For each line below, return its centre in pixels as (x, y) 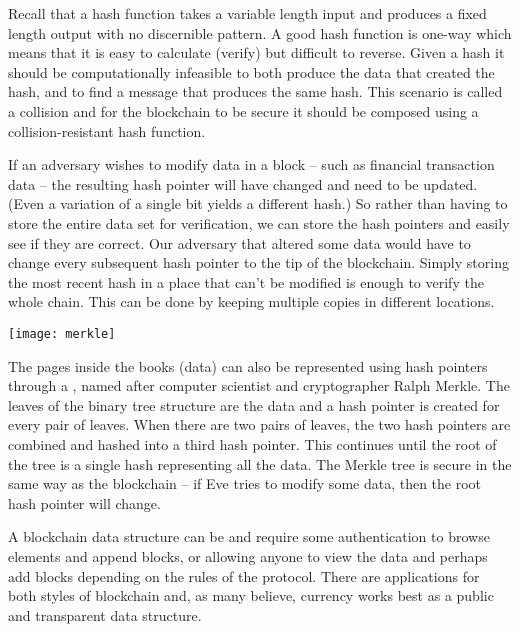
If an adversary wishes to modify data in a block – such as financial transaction (251, 164)
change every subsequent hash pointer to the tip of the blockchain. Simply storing (258, 262)
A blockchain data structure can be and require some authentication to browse (249, 536)
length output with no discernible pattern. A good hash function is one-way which (260, 32)
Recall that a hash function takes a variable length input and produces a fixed (247, 13)
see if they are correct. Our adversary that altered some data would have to (239, 242)
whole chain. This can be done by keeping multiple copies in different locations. (251, 301)
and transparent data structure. (105, 614)
